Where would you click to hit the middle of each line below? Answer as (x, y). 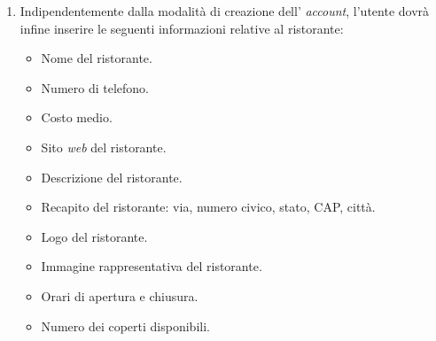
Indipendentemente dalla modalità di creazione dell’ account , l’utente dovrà (225, 11)
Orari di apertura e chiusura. (120, 295)
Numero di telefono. (95, 87)
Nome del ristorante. (97, 58)
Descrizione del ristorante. (112, 177)
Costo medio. (77, 117)
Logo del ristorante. (94, 236)
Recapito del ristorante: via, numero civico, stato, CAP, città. (208, 207)
